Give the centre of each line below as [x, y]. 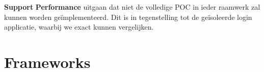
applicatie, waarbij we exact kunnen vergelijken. [79, 27]
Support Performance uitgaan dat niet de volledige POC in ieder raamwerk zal [132, 7]
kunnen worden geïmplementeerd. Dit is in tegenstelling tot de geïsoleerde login [128, 17]
